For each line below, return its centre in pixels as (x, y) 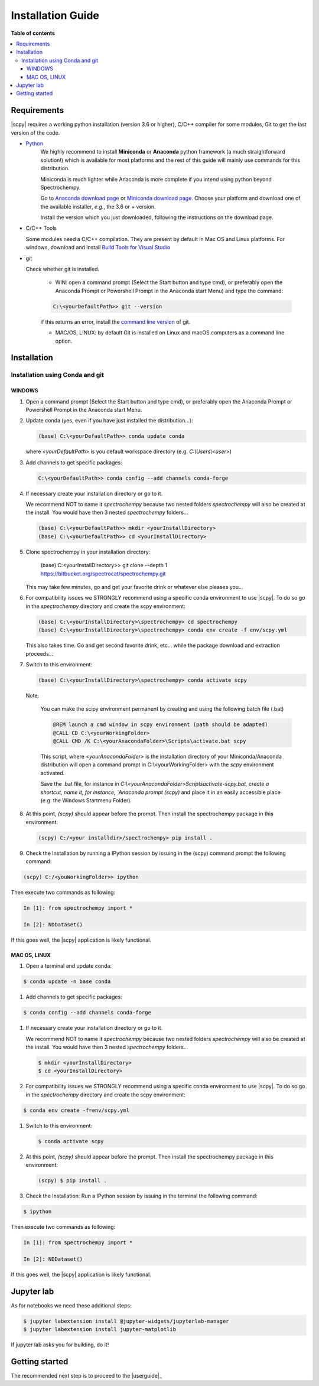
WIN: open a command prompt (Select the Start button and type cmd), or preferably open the (169, 282)
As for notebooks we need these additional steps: (71, 1305)
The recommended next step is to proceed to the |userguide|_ (86, 1375)
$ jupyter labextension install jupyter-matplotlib (100, 1329)
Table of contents (33, 33)
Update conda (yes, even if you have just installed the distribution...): (109, 421)
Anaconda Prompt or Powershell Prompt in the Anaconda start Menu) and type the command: (169, 291)
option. (64, 341)
